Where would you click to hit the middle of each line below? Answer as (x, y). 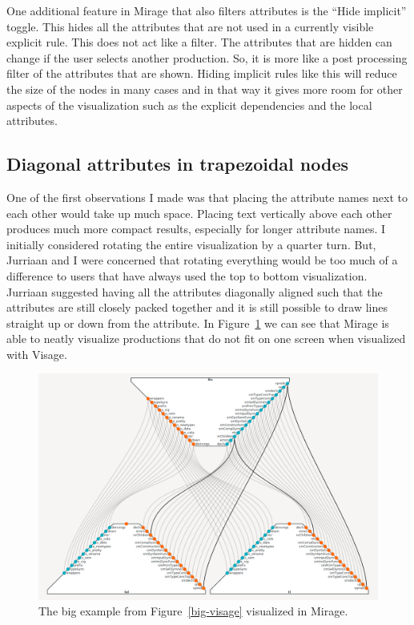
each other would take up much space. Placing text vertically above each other (199, 213)
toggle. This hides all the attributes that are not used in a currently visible (190, 26)
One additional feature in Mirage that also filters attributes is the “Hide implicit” (207, 10)
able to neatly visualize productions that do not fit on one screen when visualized (206, 339)
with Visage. (37, 354)
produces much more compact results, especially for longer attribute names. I (196, 229)
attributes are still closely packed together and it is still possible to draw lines (197, 307)
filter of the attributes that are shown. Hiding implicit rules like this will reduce (202, 73)
